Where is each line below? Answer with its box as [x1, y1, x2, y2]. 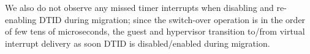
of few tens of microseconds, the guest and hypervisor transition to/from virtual [5, 25, 305, 38]
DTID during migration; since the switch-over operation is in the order [39, 13, 306, 25]
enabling [5, 13, 37, 25]
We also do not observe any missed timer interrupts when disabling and [5, 1, 274, 13]
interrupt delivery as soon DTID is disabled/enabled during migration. [5, 36, 270, 49]
